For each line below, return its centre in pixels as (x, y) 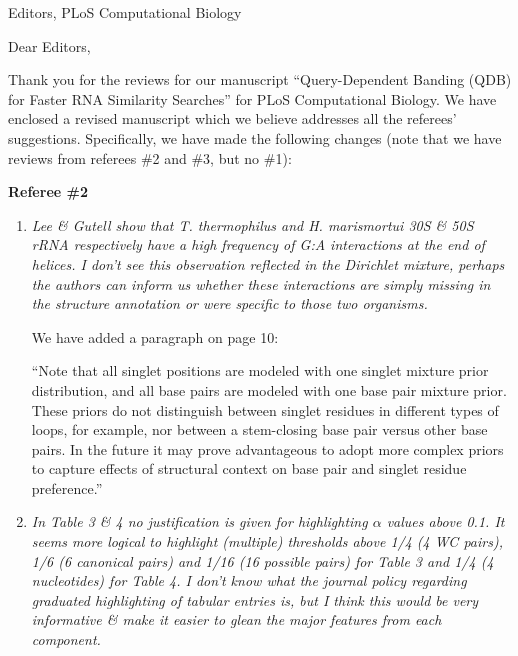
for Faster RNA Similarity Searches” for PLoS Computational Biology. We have (252, 98)
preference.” (67, 487)
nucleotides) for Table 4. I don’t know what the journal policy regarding (249, 580)
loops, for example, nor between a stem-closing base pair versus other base (259, 429)
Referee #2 (48, 191)
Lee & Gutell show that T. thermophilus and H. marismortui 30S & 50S (252, 224)
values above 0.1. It (445, 521)
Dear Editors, (49, 45)
